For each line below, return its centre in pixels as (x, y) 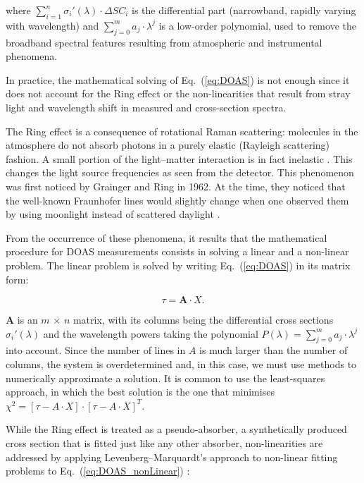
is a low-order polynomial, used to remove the (257, 25)
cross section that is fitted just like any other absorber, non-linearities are (164, 443)
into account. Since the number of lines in (96, 350)
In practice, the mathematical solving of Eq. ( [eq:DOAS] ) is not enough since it (178, 79)
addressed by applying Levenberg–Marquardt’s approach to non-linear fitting (172, 457)
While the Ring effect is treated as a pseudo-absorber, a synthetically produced (176, 429)
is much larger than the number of (274, 350)
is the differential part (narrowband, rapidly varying (244, 10)
